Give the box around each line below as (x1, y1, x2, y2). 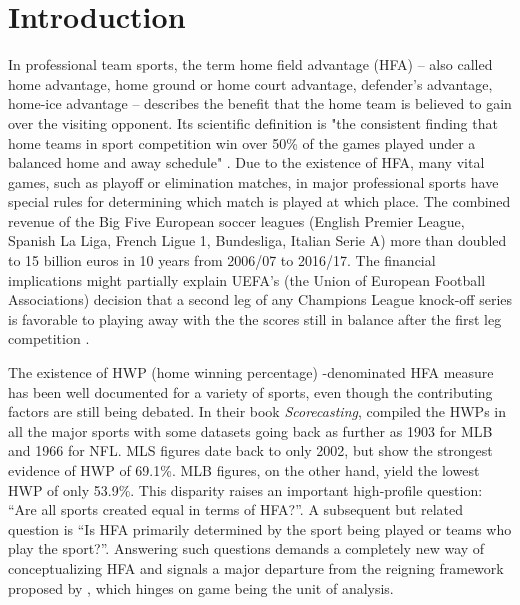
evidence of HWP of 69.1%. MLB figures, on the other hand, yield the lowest (8, 460, 480, 480)
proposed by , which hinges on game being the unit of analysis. (8, 577, 394, 598)
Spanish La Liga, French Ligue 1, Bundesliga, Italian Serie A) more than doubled (8, 230, 507, 251)
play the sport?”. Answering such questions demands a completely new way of (8, 538, 485, 559)
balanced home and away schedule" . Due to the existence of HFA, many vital (8, 152, 485, 173)
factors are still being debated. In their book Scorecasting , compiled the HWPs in (8, 401, 506, 422)
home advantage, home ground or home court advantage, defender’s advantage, (8, 73, 493, 94)
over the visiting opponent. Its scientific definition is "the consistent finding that (8, 112, 498, 133)
